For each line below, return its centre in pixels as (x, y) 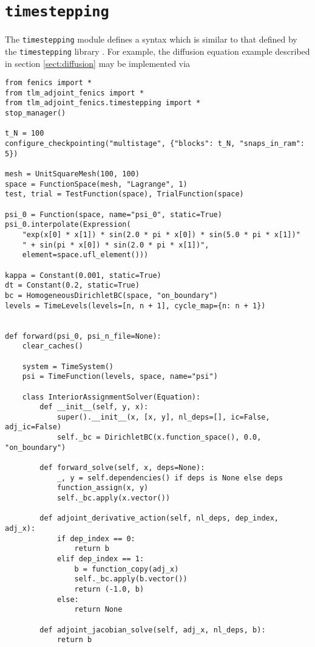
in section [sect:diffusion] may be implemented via (98, 63)
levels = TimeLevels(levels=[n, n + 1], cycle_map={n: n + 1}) (135, 306)
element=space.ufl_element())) (85, 255)
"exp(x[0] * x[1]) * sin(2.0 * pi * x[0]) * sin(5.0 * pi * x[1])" (161, 235)
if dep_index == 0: (96, 538)
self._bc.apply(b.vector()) (131, 579)
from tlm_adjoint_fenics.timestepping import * (103, 103)
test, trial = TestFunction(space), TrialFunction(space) (124, 194)
